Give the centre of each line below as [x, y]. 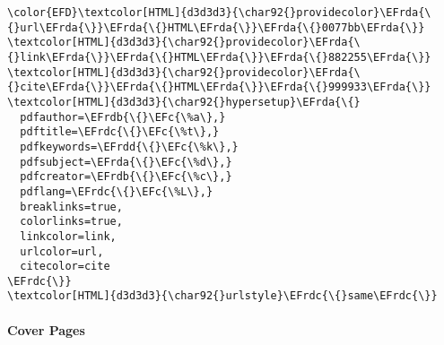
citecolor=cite [65, 267]
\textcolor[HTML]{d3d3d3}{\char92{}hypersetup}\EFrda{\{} [184, 102]
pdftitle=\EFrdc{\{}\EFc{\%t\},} [120, 132]
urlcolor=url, [62, 251]
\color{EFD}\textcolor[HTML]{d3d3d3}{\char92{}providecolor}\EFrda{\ [219, 13]
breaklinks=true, [71, 207]
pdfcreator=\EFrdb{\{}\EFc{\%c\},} [126, 177]
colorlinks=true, [71, 222]
